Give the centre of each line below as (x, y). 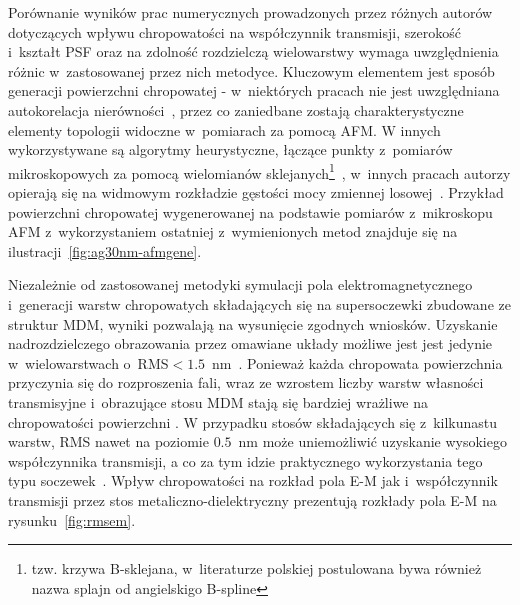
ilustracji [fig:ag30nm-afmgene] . (105, 250)
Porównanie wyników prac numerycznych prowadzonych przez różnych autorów (250, 12)
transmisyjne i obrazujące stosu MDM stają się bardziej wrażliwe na (218, 401)
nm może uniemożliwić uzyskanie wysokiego (372, 441)
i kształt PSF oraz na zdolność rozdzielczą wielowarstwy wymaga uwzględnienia (253, 51)
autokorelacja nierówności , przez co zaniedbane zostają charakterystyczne (236, 109)
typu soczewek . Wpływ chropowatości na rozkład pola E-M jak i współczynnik (253, 480)
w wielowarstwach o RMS (88, 362)
